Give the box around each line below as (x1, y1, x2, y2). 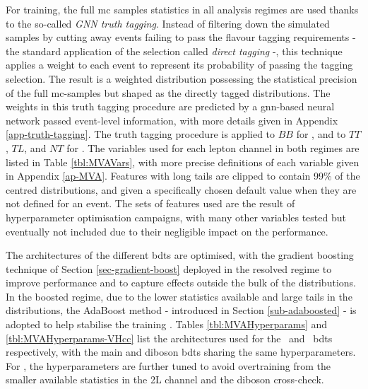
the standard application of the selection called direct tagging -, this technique (6, 43, 343, 58)
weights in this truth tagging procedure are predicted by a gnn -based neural (6, 99, 335, 114)
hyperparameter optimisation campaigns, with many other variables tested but (6, 209, 346, 224)
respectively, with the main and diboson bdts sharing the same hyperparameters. (6, 344, 356, 359)
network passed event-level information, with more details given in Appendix (6, 112, 338, 127)
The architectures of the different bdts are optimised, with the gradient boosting (6, 248, 354, 262)
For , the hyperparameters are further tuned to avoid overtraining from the (6, 358, 331, 373)
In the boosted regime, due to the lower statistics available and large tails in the (6, 289, 352, 303)
